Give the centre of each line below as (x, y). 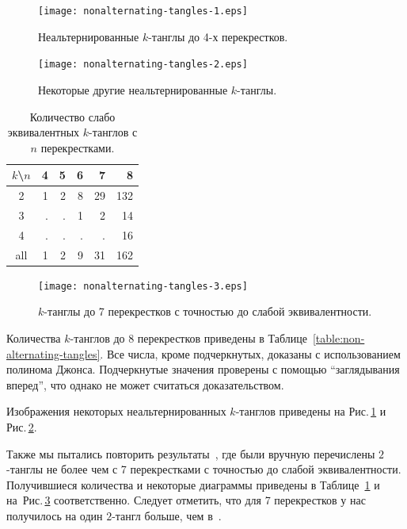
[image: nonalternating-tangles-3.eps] (143, 286)
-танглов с (113, 132)
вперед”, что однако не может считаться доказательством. (145, 384)
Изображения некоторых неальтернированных (116, 411)
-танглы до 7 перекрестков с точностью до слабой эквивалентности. (208, 311)
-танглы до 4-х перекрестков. (218, 36)
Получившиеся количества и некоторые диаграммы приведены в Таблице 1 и (193, 484)
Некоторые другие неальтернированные (133, 89)
